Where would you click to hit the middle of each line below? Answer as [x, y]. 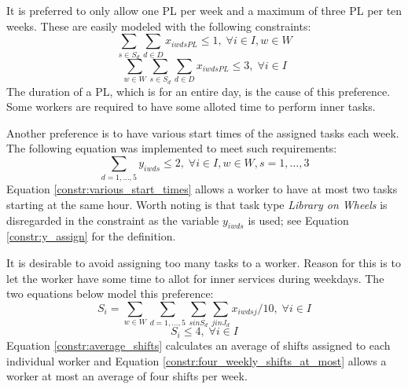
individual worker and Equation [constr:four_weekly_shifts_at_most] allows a [197, 360]
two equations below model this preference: [110, 294]
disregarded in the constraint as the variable [113, 220]
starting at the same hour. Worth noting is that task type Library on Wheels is [197, 204]
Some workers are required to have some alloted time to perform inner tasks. [191, 106]
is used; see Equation [298, 220]
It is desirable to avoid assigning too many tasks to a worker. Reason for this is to [204, 262]
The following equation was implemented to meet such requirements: [172, 148]
